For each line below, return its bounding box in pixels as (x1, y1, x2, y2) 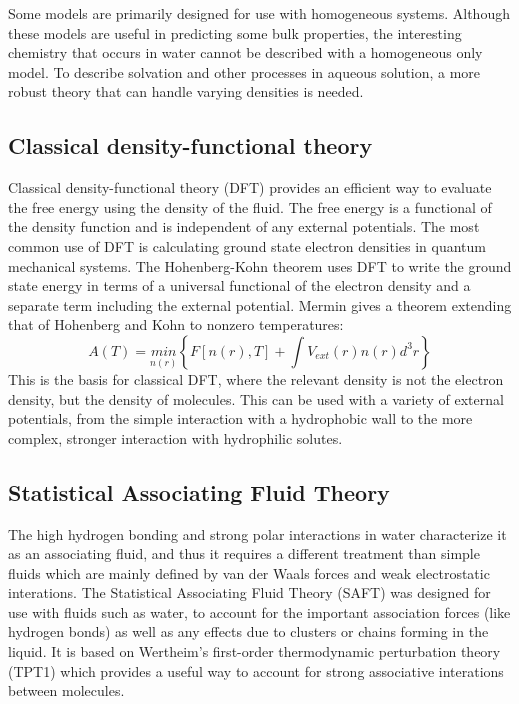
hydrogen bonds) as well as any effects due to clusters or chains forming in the (8, 621, 489, 642)
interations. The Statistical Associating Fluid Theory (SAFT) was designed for (8, 582, 491, 603)
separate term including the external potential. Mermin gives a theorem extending (8, 294, 512, 315)
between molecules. (8, 680, 125, 701)
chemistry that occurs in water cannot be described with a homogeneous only (8, 42, 483, 63)
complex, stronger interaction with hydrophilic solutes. (8, 427, 343, 448)
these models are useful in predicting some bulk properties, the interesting (8, 22, 462, 43)
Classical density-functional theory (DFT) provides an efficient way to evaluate (8, 177, 492, 198)
